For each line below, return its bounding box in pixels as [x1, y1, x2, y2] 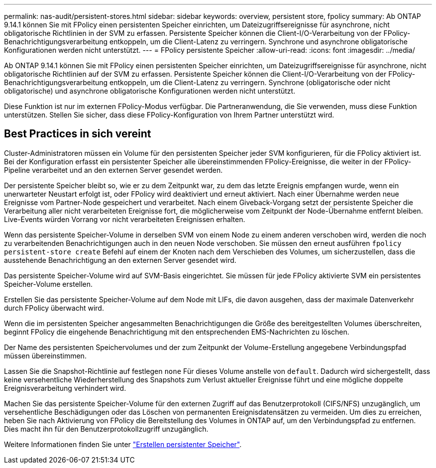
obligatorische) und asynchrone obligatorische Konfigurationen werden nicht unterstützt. [4, 87, 296, 95]
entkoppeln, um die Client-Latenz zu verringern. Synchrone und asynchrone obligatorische [109, 37, 408, 46]
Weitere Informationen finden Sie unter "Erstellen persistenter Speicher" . [4, 440, 242, 449]
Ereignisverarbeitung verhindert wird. [4, 383, 126, 392]
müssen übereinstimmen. [4, 351, 87, 360]
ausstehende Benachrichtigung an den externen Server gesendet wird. [4, 255, 236, 264]
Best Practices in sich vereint [4, 127, 151, 140]
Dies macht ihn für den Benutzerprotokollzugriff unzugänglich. [4, 424, 209, 433]
